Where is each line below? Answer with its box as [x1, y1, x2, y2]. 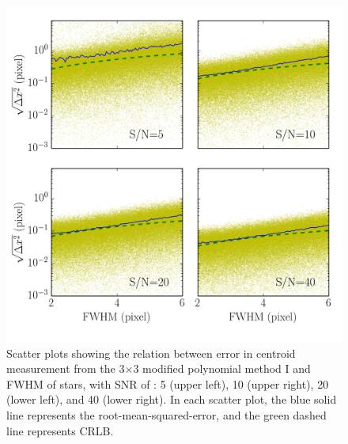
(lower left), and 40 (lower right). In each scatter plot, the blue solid [6, 391, 337, 408]
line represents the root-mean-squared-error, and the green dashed [6, 406, 327, 423]
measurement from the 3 [6, 360, 125, 377]
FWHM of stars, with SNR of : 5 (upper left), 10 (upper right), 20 [6, 375, 329, 392]
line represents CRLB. [6, 422, 114, 438]
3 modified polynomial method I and [133, 360, 311, 377]
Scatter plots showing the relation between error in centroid [6, 344, 296, 361]
